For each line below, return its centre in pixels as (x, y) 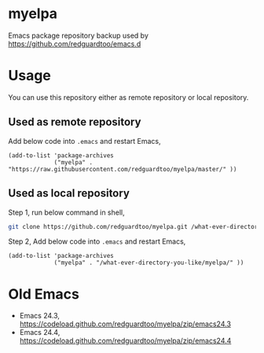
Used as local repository (69, 193)
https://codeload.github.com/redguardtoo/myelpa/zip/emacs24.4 (125, 341)
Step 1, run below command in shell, (66, 212)
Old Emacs (44, 294)
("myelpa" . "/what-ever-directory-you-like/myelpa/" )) (149, 263)
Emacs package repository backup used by (79, 35)
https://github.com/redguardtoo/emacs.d (75, 43)
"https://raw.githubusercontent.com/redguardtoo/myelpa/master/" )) (123, 169)
